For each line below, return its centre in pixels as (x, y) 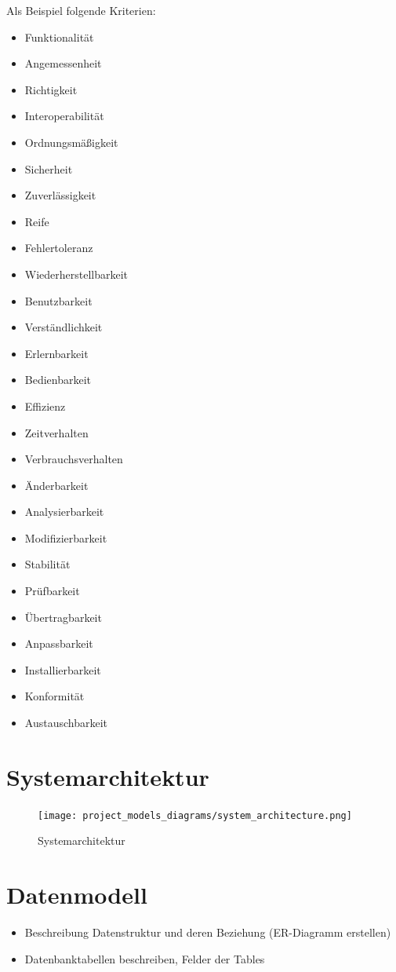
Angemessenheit (63, 63)
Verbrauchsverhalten (74, 459)
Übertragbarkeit (63, 617)
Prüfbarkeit (52, 591)
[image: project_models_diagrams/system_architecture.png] (195, 815)
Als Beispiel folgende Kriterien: (81, 10)
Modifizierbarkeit (66, 537)
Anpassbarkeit (59, 643)
